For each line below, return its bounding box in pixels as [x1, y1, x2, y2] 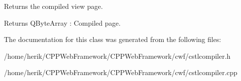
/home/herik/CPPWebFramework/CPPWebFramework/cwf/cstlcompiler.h [4, 50, 231, 61]
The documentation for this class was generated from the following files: [4, 34, 221, 44]
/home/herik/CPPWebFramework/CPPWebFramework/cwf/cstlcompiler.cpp [4, 67, 238, 78]
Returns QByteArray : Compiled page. [4, 17, 121, 28]
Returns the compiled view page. [4, 1, 103, 11]
